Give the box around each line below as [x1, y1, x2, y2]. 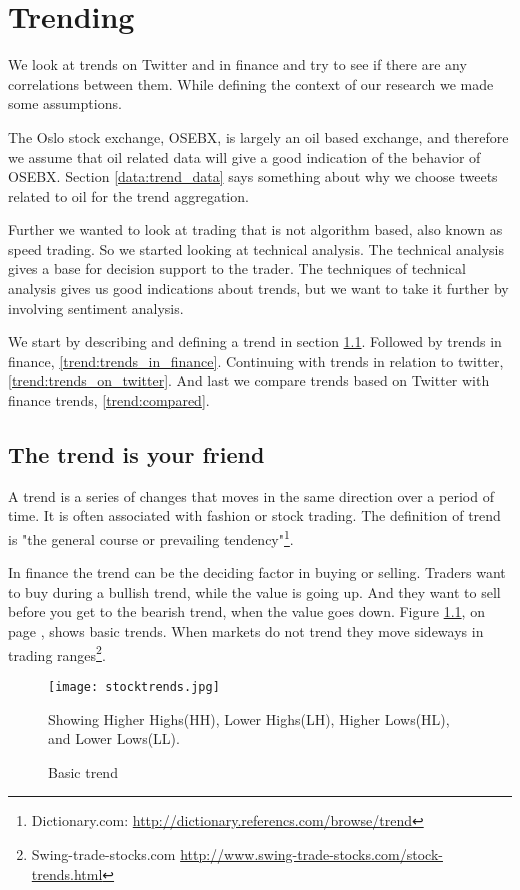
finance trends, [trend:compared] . [8, 390, 210, 411]
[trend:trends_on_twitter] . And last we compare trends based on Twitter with [8, 370, 490, 391]
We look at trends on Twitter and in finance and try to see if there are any [8, 54, 467, 75]
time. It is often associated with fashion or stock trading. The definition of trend [8, 505, 501, 526]
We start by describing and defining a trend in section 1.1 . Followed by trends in [8, 331, 502, 352]
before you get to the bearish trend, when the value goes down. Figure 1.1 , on [8, 601, 485, 622]
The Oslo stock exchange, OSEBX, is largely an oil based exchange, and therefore [8, 126, 509, 147]
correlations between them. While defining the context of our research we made [8, 73, 494, 94]
